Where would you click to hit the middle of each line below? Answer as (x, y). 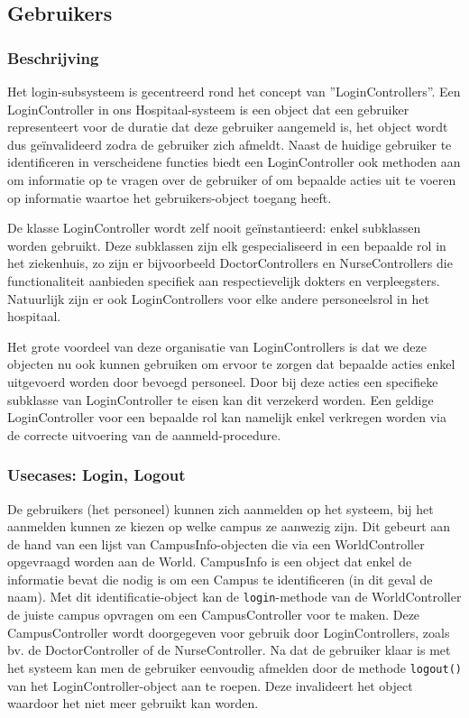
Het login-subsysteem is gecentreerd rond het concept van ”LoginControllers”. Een (234, 91)
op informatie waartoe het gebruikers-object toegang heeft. (170, 197)
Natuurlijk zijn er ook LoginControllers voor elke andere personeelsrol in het (218, 298)
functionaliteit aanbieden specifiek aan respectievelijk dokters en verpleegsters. (224, 280)
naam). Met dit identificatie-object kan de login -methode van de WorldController (234, 597)
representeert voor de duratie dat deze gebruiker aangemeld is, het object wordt (228, 127)
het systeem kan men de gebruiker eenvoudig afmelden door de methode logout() (234, 667)
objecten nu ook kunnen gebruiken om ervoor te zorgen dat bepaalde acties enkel (231, 364)
